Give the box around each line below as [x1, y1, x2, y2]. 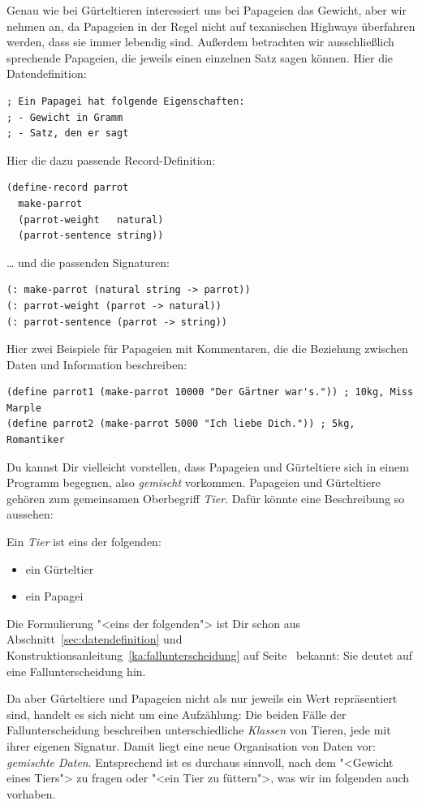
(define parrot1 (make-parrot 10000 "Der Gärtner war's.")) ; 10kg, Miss [6, 386, 414, 398]
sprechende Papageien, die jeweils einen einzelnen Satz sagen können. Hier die [6, 49, 394, 66]
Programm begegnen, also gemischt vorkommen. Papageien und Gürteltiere [6, 474, 381, 491]
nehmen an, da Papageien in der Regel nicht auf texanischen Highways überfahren [6, 17, 416, 34]
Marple [6, 402, 41, 414]
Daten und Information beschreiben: [6, 355, 187, 372]
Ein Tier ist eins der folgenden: [6, 533, 161, 550]
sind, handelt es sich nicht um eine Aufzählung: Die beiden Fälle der [6, 705, 347, 722]
